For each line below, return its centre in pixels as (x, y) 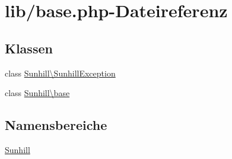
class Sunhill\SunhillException (60, 73)
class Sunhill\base (37, 93)
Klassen (29, 48)
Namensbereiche (56, 125)
